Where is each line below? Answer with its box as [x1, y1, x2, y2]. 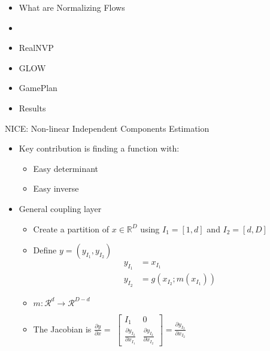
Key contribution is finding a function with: [19, 142, 180, 155]
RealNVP [19, 41, 54, 54]
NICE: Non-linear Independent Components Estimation [5, 122, 210, 134]
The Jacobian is [33, 322, 92, 335]
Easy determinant [33, 162, 99, 174]
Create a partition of [33, 222, 110, 235]
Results [19, 101, 46, 114]
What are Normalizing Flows [19, 1, 125, 13]
